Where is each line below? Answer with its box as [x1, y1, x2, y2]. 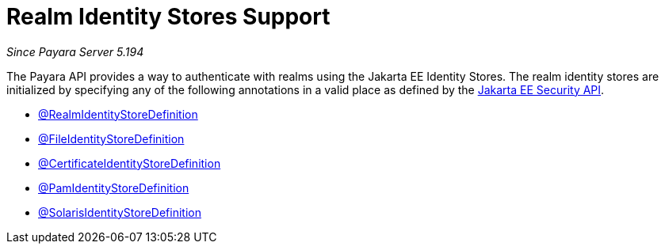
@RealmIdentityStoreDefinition [38, 107, 198, 121]
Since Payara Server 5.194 [6, 44, 144, 59]
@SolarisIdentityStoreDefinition [38, 205, 201, 219]
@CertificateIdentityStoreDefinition [38, 156, 221, 170]
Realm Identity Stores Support [6, 3, 331, 30]
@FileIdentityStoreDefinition [38, 131, 185, 146]
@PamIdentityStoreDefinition [38, 180, 189, 195]
